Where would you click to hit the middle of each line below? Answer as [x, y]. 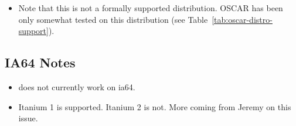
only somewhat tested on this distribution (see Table [113, 19]
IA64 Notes [40, 62]
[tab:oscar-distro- [242, 19]
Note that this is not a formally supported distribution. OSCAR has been [151, 8]
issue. [28, 118]
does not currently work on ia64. [77, 86]
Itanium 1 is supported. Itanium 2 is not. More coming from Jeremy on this [155, 106]
